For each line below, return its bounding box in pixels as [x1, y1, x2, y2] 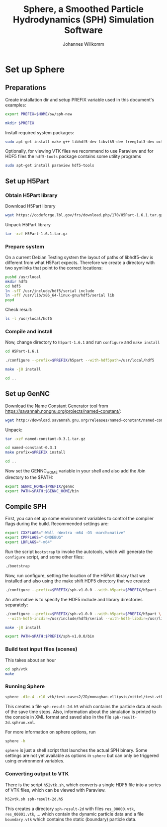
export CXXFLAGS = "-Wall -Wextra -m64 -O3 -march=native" [5, 531, 126, 536]
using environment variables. [5, 758, 65, 764]
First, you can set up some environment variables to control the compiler [5, 516, 154, 522]
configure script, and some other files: [5, 554, 84, 560]
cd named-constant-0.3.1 [5, 445, 57, 451]
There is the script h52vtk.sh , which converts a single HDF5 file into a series [5, 782, 161, 788]
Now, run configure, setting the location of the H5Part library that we [5, 572, 146, 578]
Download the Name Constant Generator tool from [5, 403, 108, 409]
